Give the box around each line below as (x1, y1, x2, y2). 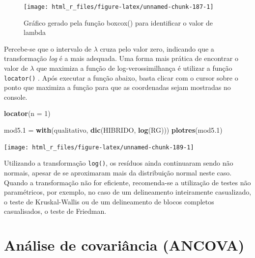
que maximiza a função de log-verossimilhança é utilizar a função (36, 63, 232, 73)
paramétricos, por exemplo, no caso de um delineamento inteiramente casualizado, (4, 187, 252, 197)
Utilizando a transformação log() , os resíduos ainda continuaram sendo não (4, 158, 233, 168)
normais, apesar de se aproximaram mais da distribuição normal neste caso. (4, 167, 232, 177)
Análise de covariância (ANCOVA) (4, 235, 245, 255)
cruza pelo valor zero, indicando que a (100, 43, 214, 54)
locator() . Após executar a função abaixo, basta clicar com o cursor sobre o (4, 72, 238, 83)
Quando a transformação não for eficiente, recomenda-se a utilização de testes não (4, 177, 251, 187)
